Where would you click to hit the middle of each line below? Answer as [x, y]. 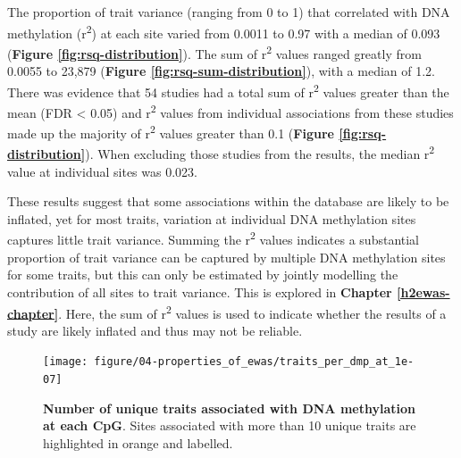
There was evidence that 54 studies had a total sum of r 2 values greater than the [228, 90]
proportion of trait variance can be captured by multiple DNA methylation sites [226, 257]
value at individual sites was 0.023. [102, 171]
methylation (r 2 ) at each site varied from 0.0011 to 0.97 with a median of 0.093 [224, 31]
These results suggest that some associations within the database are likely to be [228, 201]
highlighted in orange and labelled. [138, 442]
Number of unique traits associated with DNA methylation [229, 408]
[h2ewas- [423, 291]
